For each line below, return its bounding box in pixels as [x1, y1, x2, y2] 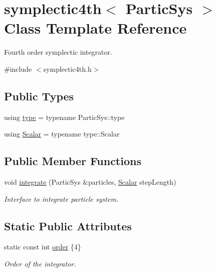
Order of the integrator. [4, 258, 76, 269]
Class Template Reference [4, 18, 187, 38]
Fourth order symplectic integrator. [4, 47, 112, 57]
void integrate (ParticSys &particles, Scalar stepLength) [4, 177, 176, 187]
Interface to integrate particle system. [4, 193, 119, 204]
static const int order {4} [4, 241, 81, 252]
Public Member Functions [4, 153, 141, 169]
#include [4, 63, 32, 74]
